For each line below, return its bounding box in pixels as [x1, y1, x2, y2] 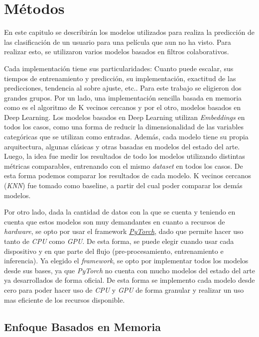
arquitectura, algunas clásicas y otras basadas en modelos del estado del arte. [4, 141, 240, 151]
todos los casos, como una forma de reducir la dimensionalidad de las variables [4, 121, 244, 132]
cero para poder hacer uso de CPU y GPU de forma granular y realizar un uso [4, 284, 244, 295]
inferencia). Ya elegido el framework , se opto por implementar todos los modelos [4, 255, 249, 266]
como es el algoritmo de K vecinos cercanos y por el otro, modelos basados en [4, 102, 241, 112]
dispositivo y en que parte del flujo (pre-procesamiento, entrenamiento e [4, 245, 224, 256]
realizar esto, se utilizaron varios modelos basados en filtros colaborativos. [4, 46, 229, 57]
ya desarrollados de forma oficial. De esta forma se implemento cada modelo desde [4, 275, 255, 285]
